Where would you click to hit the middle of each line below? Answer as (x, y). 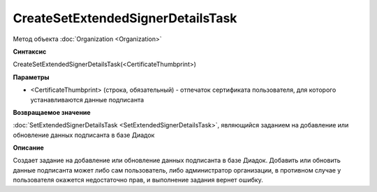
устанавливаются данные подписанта (87, 99)
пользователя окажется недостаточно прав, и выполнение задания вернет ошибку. (138, 180)
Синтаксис (30, 51)
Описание (29, 148)
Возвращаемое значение (52, 112)
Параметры (31, 77)
